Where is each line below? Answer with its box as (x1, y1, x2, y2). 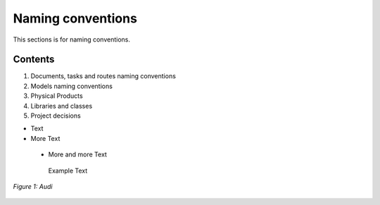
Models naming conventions (30, 82, 113, 90)
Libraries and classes (30, 101, 93, 110)
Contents (13, 54, 55, 66)
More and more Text (48, 150, 107, 159)
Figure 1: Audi (13, 182, 53, 190)
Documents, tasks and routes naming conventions (30, 72, 176, 80)
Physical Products (30, 92, 84, 100)
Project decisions (30, 111, 81, 120)
